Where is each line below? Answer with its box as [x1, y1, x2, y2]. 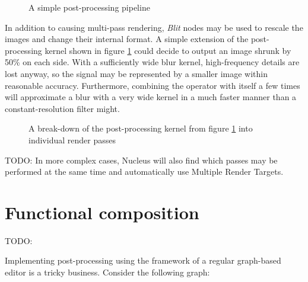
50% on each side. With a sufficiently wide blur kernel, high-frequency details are [5, 56, 300, 68]
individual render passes [28, 133, 116, 146]
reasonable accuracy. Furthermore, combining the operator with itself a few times [5, 79, 300, 91]
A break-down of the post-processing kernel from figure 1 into [28, 122, 253, 134]
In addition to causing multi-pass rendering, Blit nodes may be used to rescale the [5, 21, 303, 33]
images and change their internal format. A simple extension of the [5, 33, 249, 45]
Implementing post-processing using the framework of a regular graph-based [5, 254, 281, 267]
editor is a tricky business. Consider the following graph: [5, 266, 210, 278]
